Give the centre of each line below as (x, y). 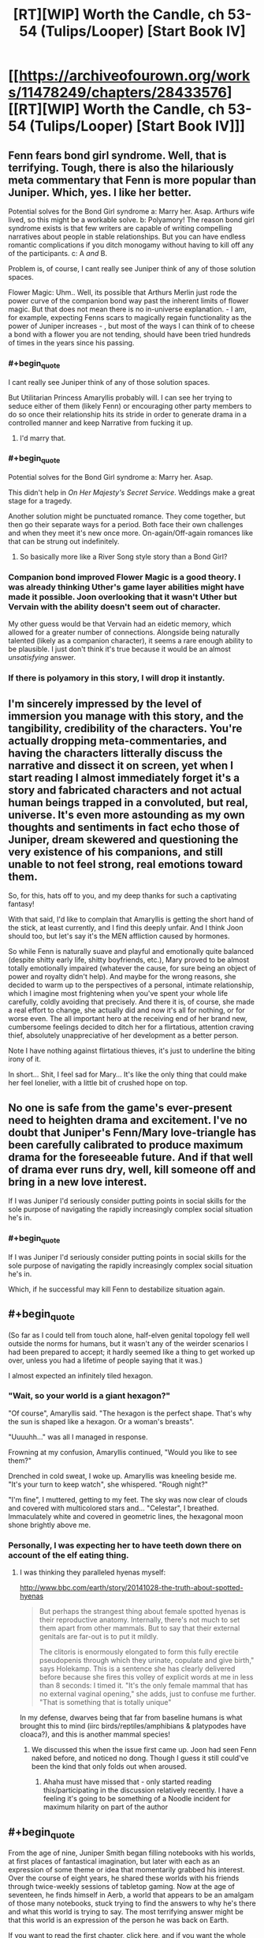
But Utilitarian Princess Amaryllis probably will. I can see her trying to (120, 398)
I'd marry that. (43, 438)
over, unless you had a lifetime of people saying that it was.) (106, 1360)
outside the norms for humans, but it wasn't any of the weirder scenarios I (128, 1343)
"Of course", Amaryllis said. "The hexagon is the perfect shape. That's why (130, 1413)
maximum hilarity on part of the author (105, 1807)
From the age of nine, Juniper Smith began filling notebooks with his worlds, (132, 1853)
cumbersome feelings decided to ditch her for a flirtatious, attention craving (131, 1027)
